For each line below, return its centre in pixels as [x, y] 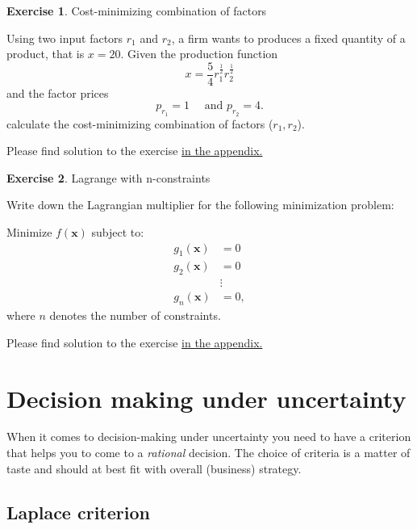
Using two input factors [65, 38]
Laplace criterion [78, 512]
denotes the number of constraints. [135, 315]
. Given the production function [199, 54]
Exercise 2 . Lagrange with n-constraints [108, 177]
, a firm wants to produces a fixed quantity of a [288, 38]
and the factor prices [58, 92]
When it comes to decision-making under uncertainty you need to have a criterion [209, 437]
